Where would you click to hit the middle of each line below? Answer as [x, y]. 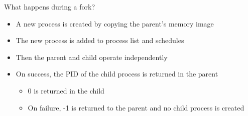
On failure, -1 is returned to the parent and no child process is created [136, 107]
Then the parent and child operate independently [92, 57]
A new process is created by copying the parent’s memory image [115, 23]
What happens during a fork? [50, 6]
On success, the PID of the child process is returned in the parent [117, 74]
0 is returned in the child [66, 90]
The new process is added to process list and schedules [100, 40]
